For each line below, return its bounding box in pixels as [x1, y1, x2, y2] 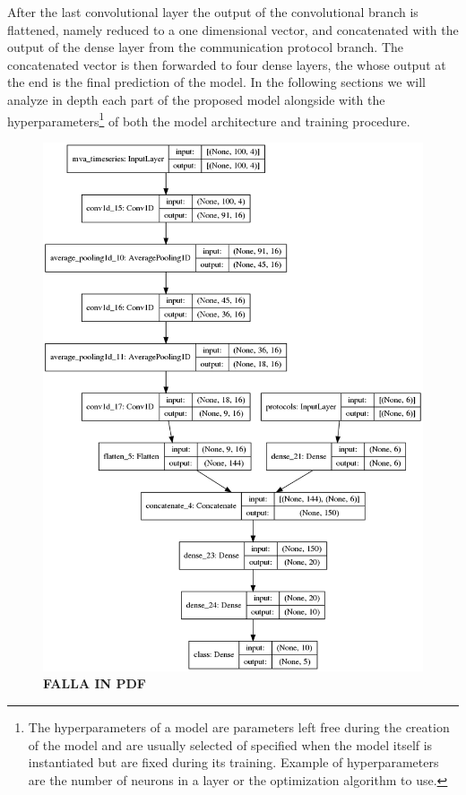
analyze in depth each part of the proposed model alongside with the [7, 90, 385, 108]
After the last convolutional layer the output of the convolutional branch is [7, 3, 419, 21]
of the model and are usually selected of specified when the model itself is [28, 735, 433, 754]
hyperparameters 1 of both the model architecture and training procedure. [7, 108, 410, 130]
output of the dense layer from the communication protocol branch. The [7, 38, 404, 56]
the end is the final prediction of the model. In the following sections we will [7, 73, 426, 91]
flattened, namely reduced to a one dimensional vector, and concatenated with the [7, 20, 459, 39]
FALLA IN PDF [43, 674, 146, 693]
